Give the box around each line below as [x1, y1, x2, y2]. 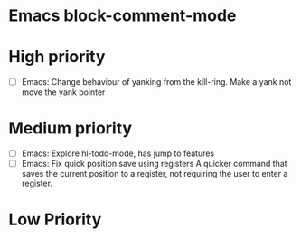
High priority [8, 47, 106, 68]
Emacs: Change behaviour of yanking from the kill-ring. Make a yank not [21, 77, 292, 87]
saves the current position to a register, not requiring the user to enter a [21, 169, 288, 179]
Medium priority [8, 118, 133, 139]
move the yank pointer [21, 87, 106, 97]
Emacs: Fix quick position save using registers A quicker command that [21, 159, 287, 169]
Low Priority [8, 209, 102, 230]
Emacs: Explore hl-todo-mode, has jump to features [21, 148, 215, 159]
